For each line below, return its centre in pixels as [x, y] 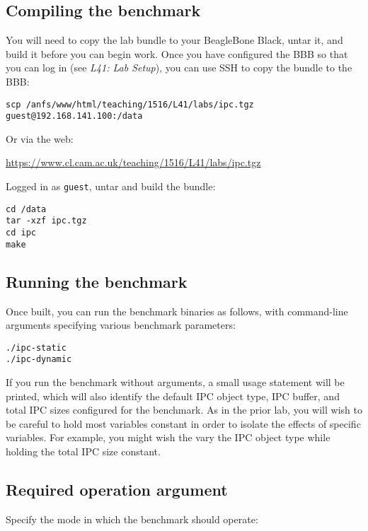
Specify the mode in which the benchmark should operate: [132, 519]
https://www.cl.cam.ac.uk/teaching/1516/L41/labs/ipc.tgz [133, 162]
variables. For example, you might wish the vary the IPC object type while [168, 437]
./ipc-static [36, 348]
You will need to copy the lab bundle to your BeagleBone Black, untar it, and [174, 40]
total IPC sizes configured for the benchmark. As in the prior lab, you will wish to [184, 410]
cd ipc [21, 233]
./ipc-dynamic [39, 360]
